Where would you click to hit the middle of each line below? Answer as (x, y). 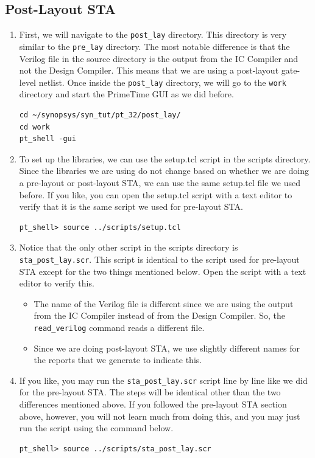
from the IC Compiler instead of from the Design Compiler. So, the (159, 315)
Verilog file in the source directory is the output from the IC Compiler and (159, 58)
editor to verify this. (57, 283)
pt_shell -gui (48, 139)
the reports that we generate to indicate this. (118, 360)
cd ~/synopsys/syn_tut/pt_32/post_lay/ (100, 115)
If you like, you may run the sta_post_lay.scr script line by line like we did (163, 380)
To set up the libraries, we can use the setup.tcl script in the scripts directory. (165, 158)
